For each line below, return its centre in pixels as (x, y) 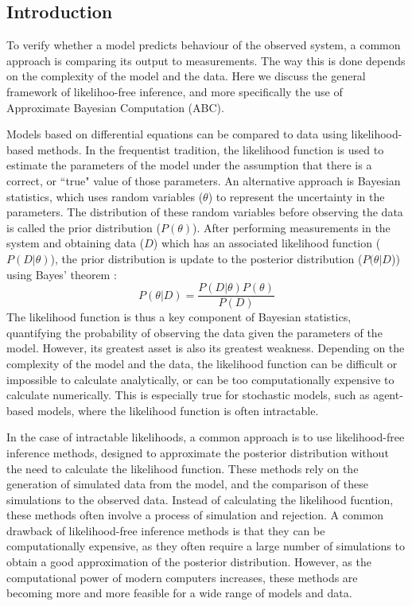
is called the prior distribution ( (84, 227)
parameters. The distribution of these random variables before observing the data (205, 212)
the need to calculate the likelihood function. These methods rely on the (183, 468)
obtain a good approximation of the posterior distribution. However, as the (189, 562)
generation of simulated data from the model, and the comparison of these (187, 484)
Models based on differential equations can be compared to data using (177, 134)
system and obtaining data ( (76, 243)
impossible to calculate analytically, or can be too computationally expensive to (200, 379)
